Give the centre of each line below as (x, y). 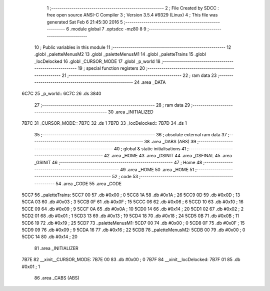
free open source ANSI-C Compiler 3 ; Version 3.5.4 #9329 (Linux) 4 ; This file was (132, 15)
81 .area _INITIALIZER (56, 248)
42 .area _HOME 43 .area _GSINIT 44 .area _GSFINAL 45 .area (168, 156)
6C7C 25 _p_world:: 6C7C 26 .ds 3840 (61, 94)
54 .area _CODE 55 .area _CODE (89, 183)
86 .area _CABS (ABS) (57, 278)
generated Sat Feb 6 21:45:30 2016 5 (85, 22)
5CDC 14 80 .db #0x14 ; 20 (49, 237)
